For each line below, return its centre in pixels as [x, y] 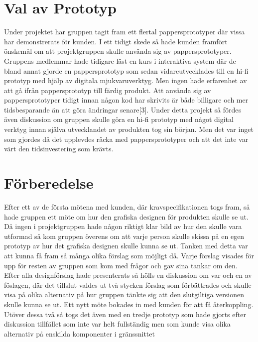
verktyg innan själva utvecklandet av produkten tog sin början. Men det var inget [129, 129]
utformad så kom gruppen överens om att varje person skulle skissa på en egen [124, 236]
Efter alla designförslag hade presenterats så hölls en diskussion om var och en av [128, 275]
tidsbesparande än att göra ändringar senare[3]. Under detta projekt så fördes [123, 109]
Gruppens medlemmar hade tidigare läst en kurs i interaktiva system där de [120, 60]
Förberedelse [49, 183]
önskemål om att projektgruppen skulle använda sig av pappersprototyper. [118, 51]
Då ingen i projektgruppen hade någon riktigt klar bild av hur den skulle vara [123, 226]
